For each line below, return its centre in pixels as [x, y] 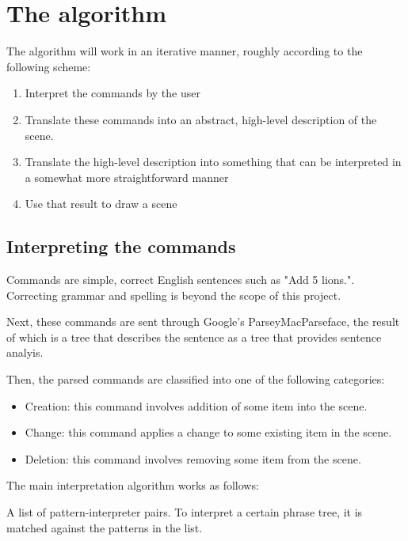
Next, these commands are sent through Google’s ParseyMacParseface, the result [203, 322]
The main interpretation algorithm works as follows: [133, 485]
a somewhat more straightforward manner [127, 177]
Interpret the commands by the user [112, 93]
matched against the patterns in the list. [105, 527]
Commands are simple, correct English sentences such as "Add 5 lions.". [181, 280]
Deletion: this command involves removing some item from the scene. [193, 458]
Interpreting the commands [121, 246]
